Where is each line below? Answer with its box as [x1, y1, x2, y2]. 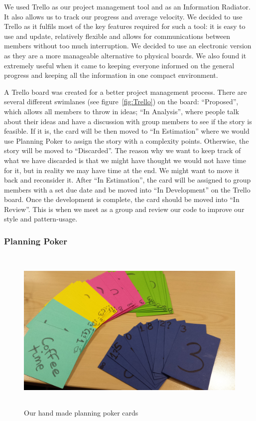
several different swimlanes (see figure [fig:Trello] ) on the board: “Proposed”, [4, 96, 239, 107]
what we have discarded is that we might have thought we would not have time [4, 155, 246, 165]
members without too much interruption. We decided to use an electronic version [4, 40, 252, 51]
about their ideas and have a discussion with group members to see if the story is [4, 116, 252, 126]
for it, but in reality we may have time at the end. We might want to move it [4, 165, 240, 175]
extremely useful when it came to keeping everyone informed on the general [4, 60, 235, 70]
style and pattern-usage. [4, 213, 78, 224]
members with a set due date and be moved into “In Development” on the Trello [4, 184, 251, 195]
